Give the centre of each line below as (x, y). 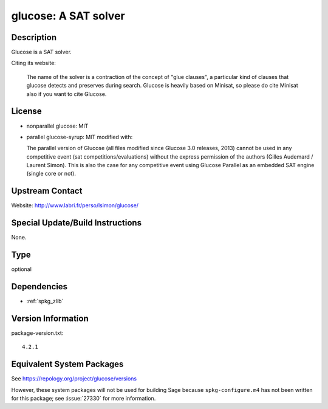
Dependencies (39, 287)
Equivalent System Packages (67, 364)
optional (21, 269)
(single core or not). (51, 174)
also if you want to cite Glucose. (67, 94)
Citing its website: (33, 63)
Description (34, 37)
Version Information (50, 318)
